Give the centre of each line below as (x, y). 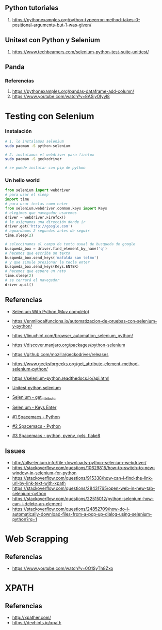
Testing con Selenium (50, 116)
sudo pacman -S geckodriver (33, 159)
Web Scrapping (37, 539)
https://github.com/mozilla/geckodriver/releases (60, 354)
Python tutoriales (32, 8)
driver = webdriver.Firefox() (36, 217)
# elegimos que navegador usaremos (41, 213)
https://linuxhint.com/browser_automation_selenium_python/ (73, 335)
